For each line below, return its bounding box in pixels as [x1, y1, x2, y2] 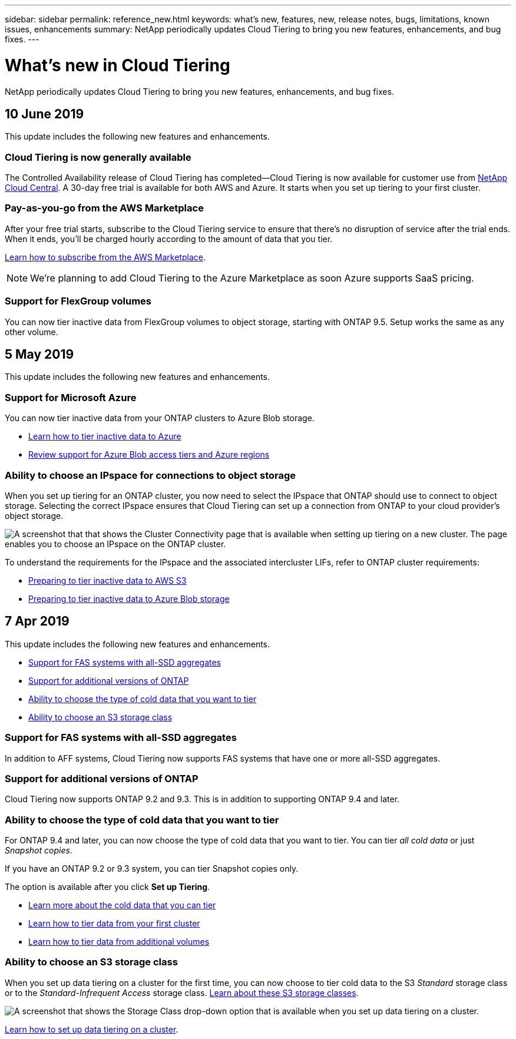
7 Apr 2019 [5, 614, 70, 629]
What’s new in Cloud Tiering [5, 55, 230, 75]
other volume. [5, 326, 58, 337]
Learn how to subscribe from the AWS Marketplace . [5, 252, 206, 262]
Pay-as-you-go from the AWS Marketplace [5, 202, 204, 214]
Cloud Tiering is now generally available [5, 151, 191, 163]
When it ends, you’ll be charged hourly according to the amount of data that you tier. [5, 233, 333, 244]
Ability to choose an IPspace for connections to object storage [5, 469, 296, 481]
